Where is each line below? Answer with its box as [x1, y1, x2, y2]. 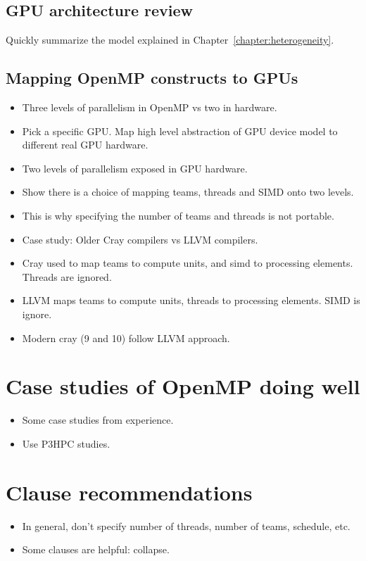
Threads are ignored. [22, 269, 112, 284]
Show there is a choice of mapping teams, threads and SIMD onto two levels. [22, 184, 354, 199]
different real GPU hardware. [22, 137, 149, 152]
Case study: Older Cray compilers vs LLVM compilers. [22, 232, 258, 246]
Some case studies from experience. [22, 412, 174, 427]
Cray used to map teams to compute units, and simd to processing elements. [22, 256, 353, 270]
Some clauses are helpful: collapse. [22, 542, 170, 557]
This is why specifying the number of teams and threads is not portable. [22, 208, 334, 222]
